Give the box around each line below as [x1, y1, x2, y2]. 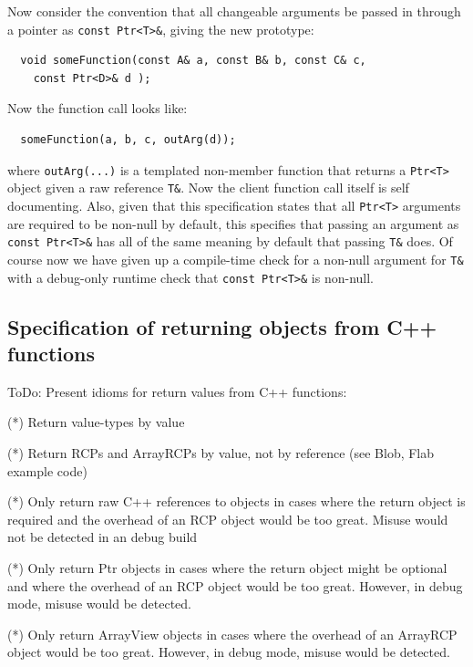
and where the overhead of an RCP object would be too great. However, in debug [7, 576, 463, 595]
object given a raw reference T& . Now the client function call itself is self [7, 178, 409, 197]
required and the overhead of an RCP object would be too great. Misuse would [7, 509, 448, 528]
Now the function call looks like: [7, 99, 188, 118]
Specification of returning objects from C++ [7, 312, 437, 340]
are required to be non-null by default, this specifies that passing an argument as [7, 214, 459, 233]
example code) [7, 461, 87, 480]
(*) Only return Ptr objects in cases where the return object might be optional [7, 558, 447, 577]
